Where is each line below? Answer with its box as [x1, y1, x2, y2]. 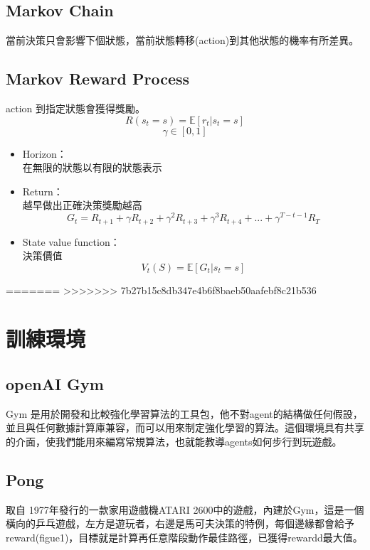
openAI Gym [6, 373, 104, 395]
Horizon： [22, 146, 67, 161]
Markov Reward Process [6, 68, 190, 90]
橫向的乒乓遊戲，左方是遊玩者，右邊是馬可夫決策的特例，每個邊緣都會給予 [6, 516, 354, 531]
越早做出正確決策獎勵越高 [22, 198, 142, 212]
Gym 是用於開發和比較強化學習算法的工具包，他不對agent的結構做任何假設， [6, 406, 363, 421]
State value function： [22, 234, 120, 249]
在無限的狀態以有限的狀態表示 [22, 160, 162, 175]
